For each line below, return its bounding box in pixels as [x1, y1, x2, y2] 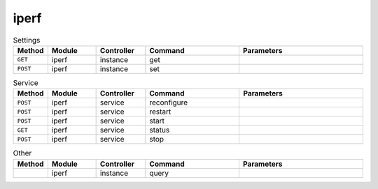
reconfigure [149, 98, 188, 107]
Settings [13, 35, 41, 45]
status [149, 126, 170, 135]
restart [149, 107, 171, 116]
